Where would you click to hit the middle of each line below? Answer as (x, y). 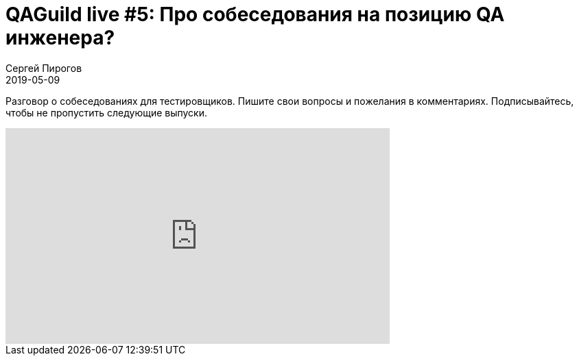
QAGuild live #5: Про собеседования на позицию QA (255, 14)
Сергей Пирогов (44, 68)
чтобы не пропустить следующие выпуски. (107, 112)
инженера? (60, 38)
